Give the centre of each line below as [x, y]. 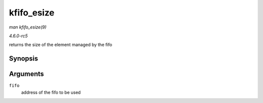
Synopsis [24, 59]
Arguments [27, 74]
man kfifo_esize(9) [28, 27]
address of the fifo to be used [51, 92]
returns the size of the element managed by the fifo [61, 45]
